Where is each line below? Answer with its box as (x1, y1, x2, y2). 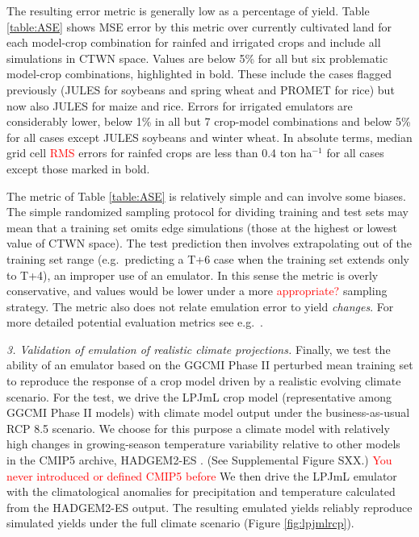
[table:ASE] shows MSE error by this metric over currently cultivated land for (6, 18, 392, 35)
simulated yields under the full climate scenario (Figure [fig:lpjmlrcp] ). (6, 514, 354, 531)
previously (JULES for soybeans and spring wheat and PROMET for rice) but (6, 81, 395, 98)
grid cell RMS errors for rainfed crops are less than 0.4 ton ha (6, 144, 312, 161)
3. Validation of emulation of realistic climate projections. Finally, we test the (6, 340, 391, 357)
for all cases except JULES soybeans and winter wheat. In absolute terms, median (6, 128, 413, 145)
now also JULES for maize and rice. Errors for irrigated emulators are (6, 97, 353, 114)
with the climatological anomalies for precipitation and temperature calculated (6, 483, 396, 500)
